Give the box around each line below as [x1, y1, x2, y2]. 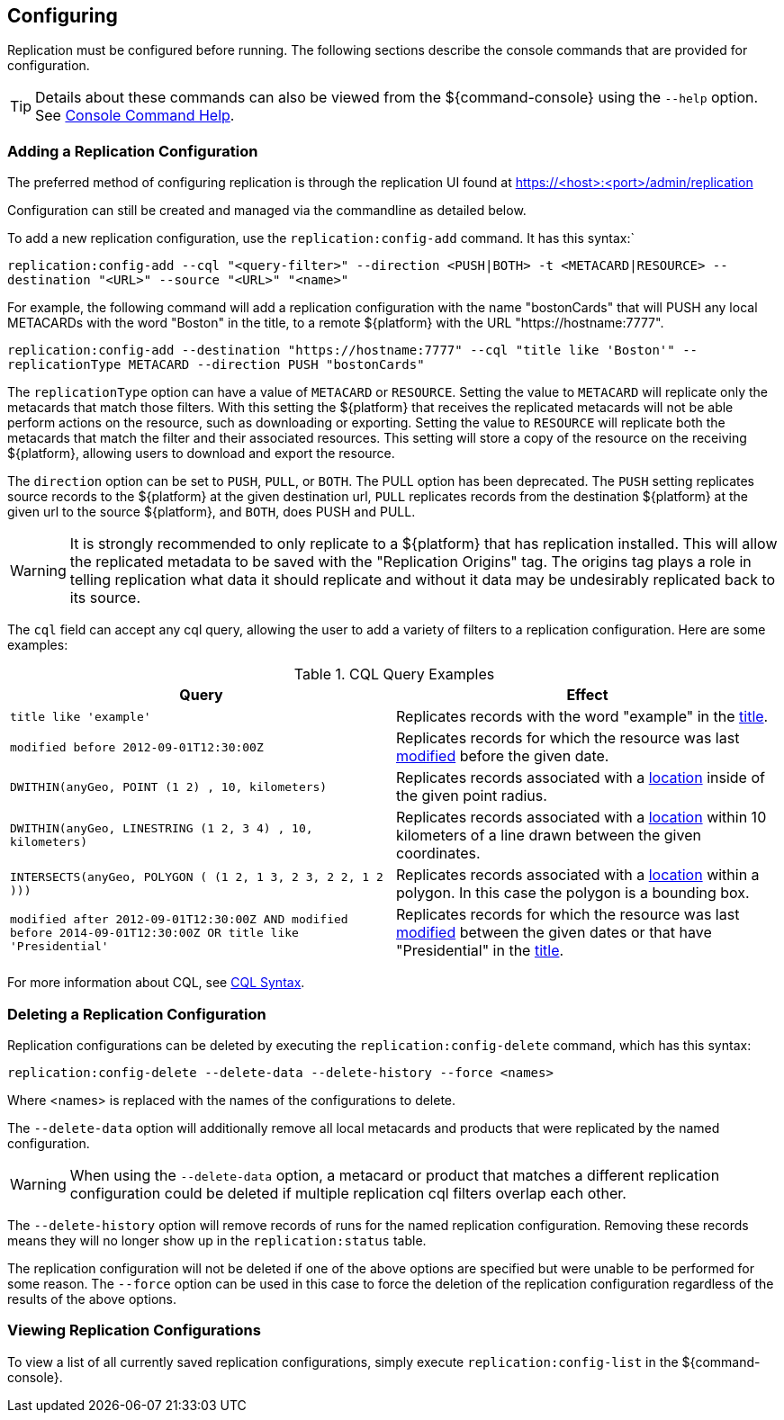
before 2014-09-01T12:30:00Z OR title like [10, 925, 299, 939]
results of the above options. [7, 1290, 176, 1307]
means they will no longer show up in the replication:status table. [7, 1232, 427, 1248]
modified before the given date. [396, 747, 609, 766]
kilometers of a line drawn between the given [396, 826, 701, 845]
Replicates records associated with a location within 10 [396, 808, 767, 827]
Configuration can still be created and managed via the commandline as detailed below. [7, 202, 527, 219]
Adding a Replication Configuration [7, 141, 258, 160]
